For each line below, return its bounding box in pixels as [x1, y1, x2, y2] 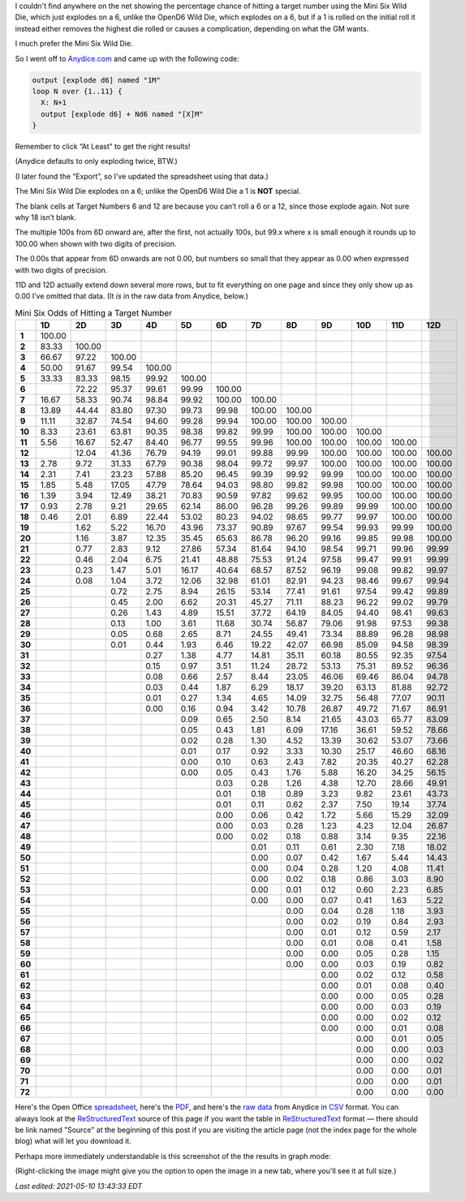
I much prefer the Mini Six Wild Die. [15, 39, 133, 49]
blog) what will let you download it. [15, 1136, 131, 1146]
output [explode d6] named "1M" [32, 75, 161, 84]
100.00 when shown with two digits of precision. [15, 239, 177, 248]
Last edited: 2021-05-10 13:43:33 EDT [15, 1181, 143, 1190]
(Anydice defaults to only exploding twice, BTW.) [15, 157, 178, 166]
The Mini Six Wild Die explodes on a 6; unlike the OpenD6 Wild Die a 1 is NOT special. [15, 187, 301, 196]
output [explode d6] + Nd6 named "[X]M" [41, 110, 204, 118]
